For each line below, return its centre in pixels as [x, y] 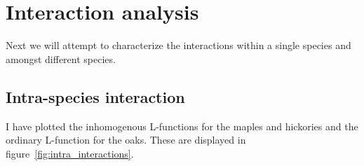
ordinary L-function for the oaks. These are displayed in [126, 140]
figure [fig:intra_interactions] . [70, 153]
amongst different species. [61, 58]
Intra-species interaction [95, 96]
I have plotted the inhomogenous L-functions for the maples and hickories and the [182, 126]
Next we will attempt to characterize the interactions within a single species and [178, 45]
